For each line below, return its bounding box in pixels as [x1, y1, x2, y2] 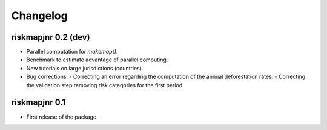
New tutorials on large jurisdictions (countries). [26, 64, 144, 72]
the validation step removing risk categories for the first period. [26, 81, 184, 88]
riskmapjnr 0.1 [11, 97, 66, 108]
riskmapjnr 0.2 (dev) [11, 32, 90, 42]
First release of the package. [26, 113, 98, 120]
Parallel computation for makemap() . [26, 48, 118, 55]
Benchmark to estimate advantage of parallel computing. [26, 56, 168, 63]
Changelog [11, 9, 68, 22]
